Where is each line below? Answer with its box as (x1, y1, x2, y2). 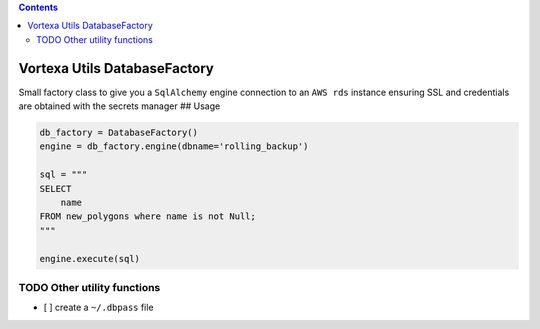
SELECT (39, 183, 72, 194)
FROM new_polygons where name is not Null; (39, 211, 257, 222)
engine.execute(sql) (39, 253, 140, 264)
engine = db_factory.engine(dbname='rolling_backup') (39, 141, 309, 152)
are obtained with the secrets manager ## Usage (18, 100, 221, 112)
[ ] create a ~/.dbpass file (43, 301, 154, 314)
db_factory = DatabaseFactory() (39, 127, 199, 139)
